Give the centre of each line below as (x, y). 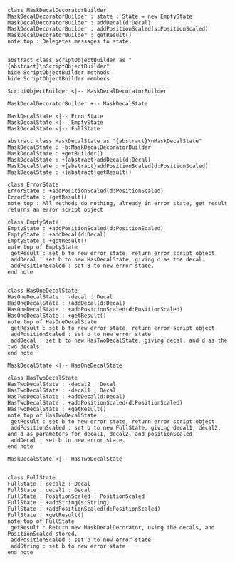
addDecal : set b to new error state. (68, 440)
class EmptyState (33, 222)
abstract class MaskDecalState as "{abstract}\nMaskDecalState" (105, 141)
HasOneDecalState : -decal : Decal (60, 297)
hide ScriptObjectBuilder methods (59, 73)
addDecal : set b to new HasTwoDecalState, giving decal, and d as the (119, 340)
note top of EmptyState (43, 247)
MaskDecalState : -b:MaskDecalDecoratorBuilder (79, 147)
